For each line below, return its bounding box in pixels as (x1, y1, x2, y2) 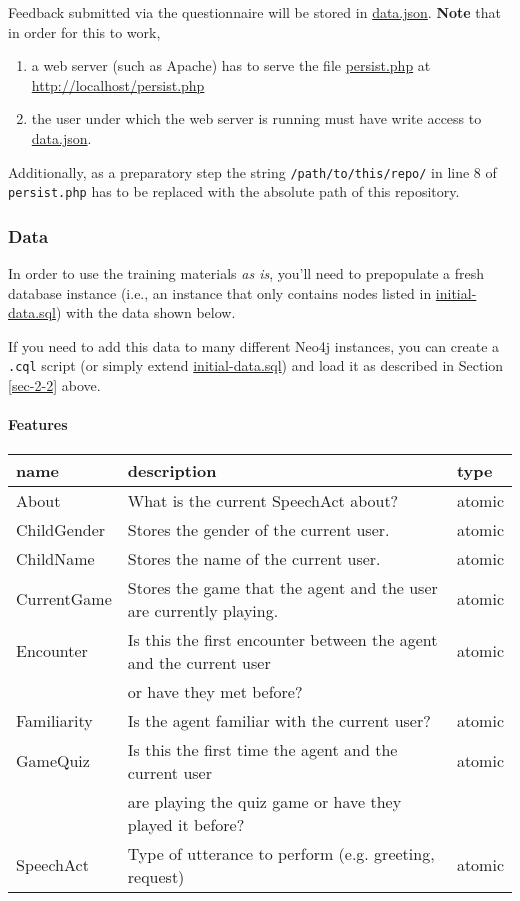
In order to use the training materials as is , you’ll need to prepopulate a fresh (8, 263, 485, 284)
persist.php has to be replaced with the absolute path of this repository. (8, 181, 460, 202)
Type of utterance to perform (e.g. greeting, (127, 841, 435, 865)
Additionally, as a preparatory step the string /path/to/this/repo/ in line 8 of (8, 161, 497, 182)
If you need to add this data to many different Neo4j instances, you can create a (8, 335, 500, 356)
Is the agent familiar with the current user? (127, 708, 431, 732)
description (127, 458, 217, 482)
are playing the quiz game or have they (127, 789, 402, 813)
